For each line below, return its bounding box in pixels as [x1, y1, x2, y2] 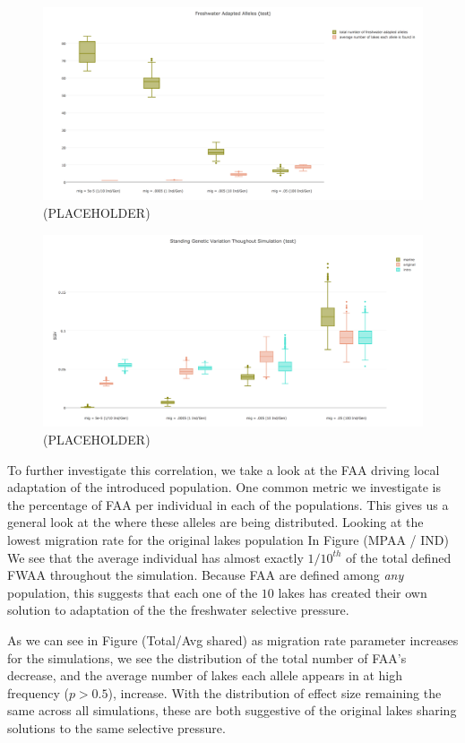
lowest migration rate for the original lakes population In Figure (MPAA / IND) [7, 530, 449, 549]
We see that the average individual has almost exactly [7, 548, 304, 566]
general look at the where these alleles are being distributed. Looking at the [7, 513, 424, 531]
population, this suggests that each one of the [7, 583, 258, 601]
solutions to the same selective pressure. [7, 718, 226, 737]
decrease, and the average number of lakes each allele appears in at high [7, 666, 402, 685]
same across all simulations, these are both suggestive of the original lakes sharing [7, 701, 457, 720]
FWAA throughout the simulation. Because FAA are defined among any [7, 566, 404, 584]
